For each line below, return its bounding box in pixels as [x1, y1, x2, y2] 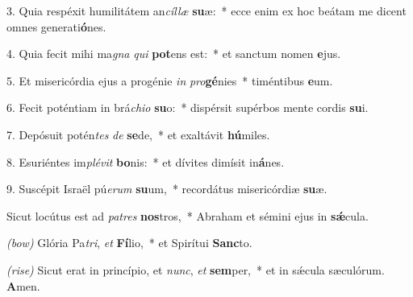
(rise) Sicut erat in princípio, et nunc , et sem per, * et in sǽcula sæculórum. [6, 261, 385, 278]
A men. [6, 277, 40, 294]
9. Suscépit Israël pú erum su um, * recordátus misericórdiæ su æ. [6, 180, 327, 197]
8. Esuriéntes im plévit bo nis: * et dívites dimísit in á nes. [6, 153, 285, 170]
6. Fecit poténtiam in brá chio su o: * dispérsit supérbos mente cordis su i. [6, 99, 369, 116]
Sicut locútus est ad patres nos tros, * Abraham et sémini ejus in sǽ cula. [6, 207, 369, 224]
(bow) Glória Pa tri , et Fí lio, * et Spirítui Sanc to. [6, 234, 252, 251]
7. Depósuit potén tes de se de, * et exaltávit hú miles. [6, 126, 270, 142]
